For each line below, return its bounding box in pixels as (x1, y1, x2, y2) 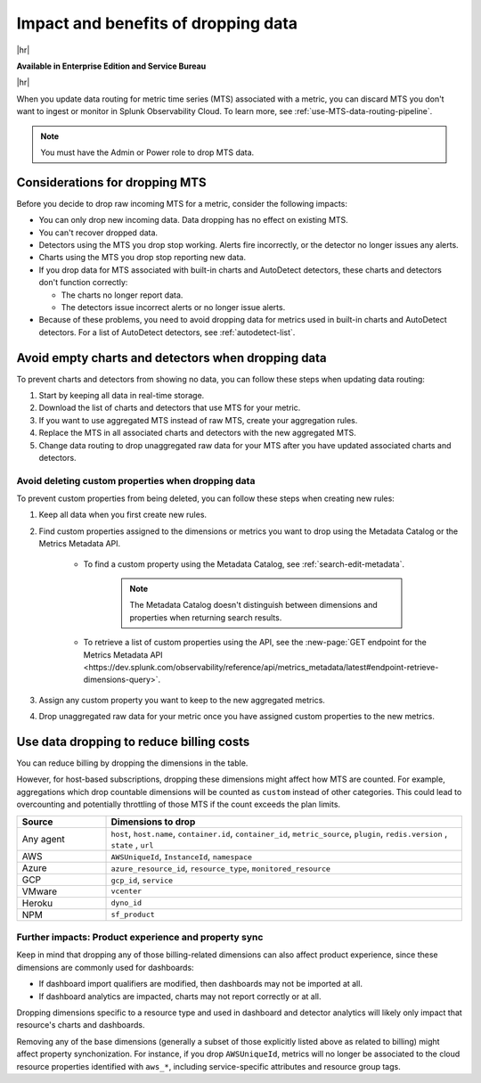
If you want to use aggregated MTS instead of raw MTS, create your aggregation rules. (38, 414, 358, 425)
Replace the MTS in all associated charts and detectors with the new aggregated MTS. (38, 428, 356, 439)
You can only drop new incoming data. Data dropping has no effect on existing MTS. (38, 215, 349, 226)
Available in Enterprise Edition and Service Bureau (16, 61, 207, 71)
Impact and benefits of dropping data (16, 13, 298, 33)
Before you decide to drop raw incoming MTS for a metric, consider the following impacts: (16, 198, 347, 209)
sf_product (110, 910, 155, 920)
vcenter (110, 887, 143, 896)
